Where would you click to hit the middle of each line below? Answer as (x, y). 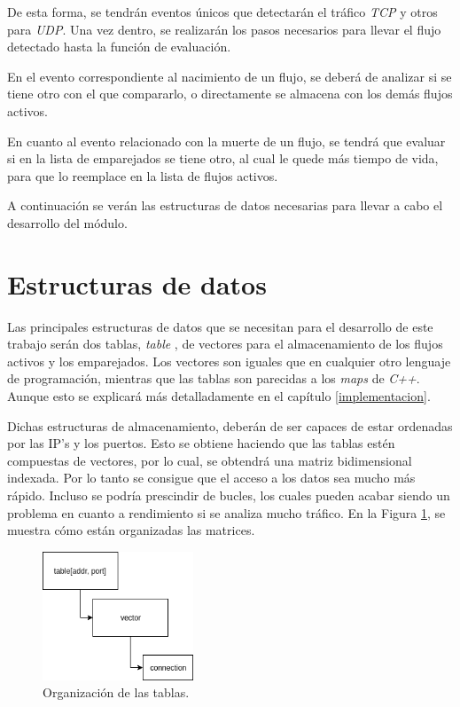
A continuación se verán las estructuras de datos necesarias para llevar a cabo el (225, 205)
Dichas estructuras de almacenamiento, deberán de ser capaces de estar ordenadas (230, 425)
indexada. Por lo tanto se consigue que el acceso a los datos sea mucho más (211, 478)
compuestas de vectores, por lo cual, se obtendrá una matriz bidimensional (210, 460)
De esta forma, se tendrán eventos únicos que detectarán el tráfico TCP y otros (222, 12)
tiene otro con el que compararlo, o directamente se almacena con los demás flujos (230, 94)
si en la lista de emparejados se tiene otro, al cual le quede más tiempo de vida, (223, 158)
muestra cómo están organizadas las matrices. (131, 530)
